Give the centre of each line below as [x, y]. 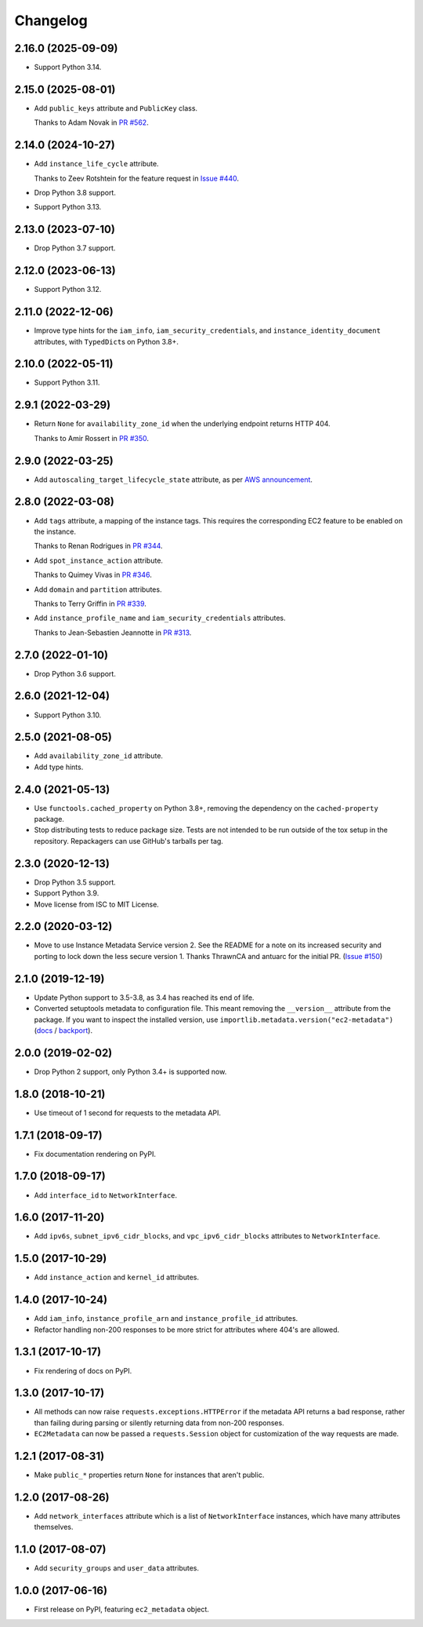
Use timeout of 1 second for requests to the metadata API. [128, 1113]
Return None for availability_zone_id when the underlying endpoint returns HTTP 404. [182, 424]
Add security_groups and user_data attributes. [117, 1568]
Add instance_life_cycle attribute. [97, 164]
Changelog [51, 20]
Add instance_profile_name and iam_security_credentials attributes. [160, 618]
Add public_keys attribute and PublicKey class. [116, 108]
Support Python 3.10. [68, 715]
